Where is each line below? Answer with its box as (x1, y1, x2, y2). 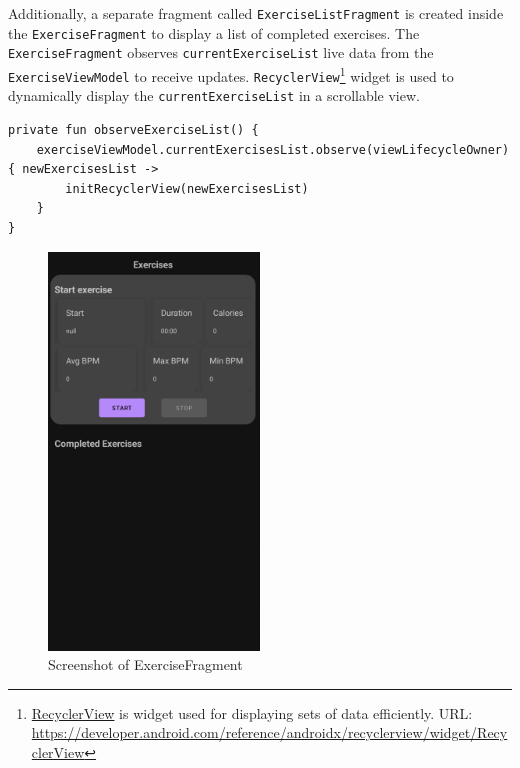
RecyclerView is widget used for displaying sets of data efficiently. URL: (31, 702, 473, 723)
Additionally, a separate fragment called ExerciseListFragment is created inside (8, 3, 504, 23)
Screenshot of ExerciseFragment (48, 654, 243, 675)
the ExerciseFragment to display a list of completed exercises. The (8, 22, 420, 43)
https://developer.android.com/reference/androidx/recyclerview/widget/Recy (31, 722, 508, 743)
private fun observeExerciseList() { (8, 122, 259, 137)
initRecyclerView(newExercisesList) (65, 181, 309, 196)
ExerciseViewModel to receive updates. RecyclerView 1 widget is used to (8, 62, 454, 86)
